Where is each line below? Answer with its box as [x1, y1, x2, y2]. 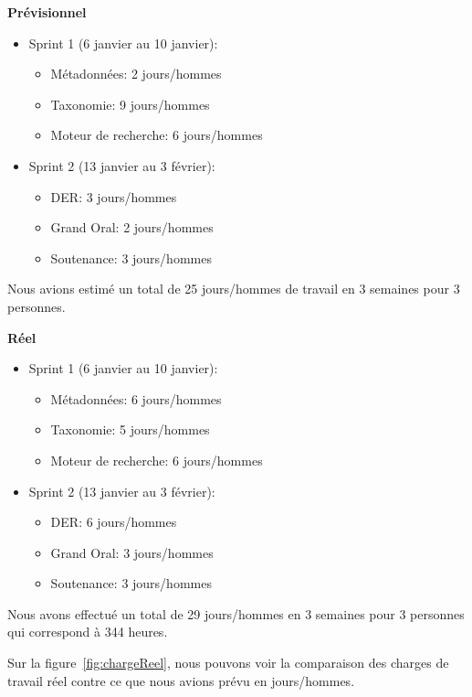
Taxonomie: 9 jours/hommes [50, 94, 210, 113]
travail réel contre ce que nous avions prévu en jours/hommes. [7, 670, 355, 690]
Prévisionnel [7, 3, 87, 21]
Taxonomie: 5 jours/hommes [50, 420, 210, 439]
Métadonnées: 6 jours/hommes [50, 389, 222, 408]
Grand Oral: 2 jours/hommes [50, 218, 214, 237]
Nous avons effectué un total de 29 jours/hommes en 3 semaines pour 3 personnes [7, 604, 465, 623]
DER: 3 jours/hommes [50, 187, 177, 206]
